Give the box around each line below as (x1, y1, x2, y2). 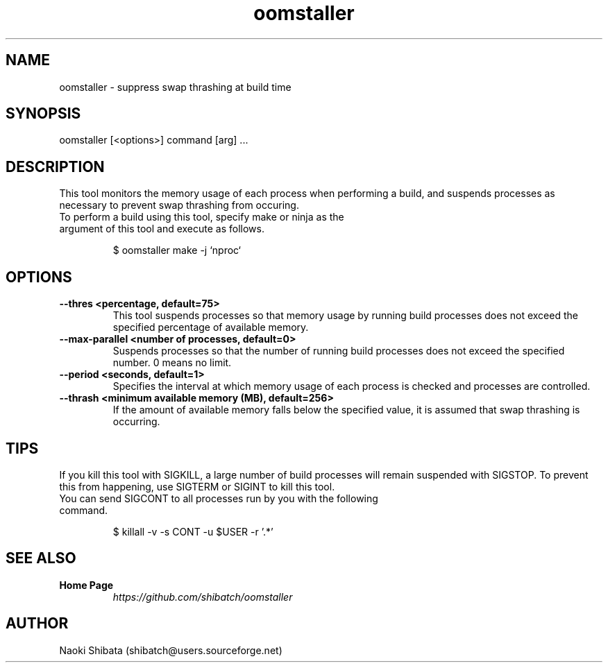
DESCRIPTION (6, 157, 105, 175)
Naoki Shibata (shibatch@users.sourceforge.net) (59, 644, 282, 656)
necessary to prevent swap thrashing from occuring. (59, 199, 299, 212)
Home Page (59, 579, 114, 591)
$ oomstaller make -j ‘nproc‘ (112, 244, 241, 257)
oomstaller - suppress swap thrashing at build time (59, 80, 292, 93)
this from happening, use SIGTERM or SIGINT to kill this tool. (59, 480, 335, 493)
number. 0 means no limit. (112, 357, 232, 369)
